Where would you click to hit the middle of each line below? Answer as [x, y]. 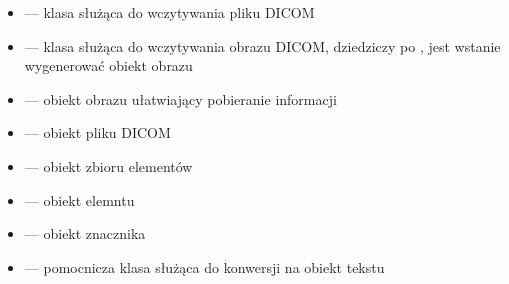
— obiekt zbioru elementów [108, 165]
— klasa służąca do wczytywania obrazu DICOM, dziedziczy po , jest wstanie [262, 45]
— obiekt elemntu [79, 199]
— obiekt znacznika [85, 233]
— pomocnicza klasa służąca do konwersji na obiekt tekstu [204, 266]
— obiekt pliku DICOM [97, 132]
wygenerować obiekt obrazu [108, 65]
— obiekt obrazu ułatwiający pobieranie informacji [180, 98]
